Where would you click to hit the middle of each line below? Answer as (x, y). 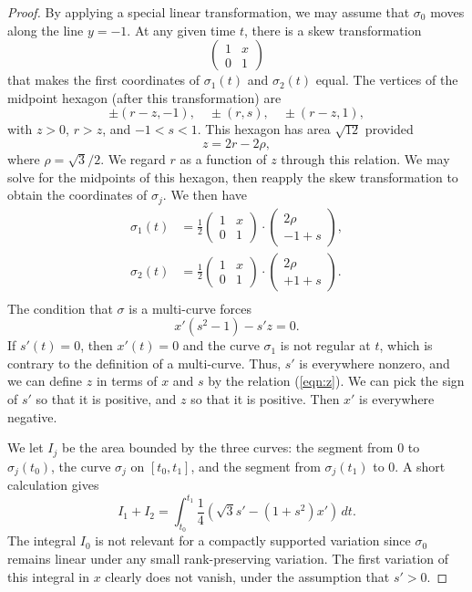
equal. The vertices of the (387, 80)
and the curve (221, 345)
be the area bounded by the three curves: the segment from (227, 447)
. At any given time (181, 30)
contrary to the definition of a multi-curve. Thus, (144, 363)
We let (26, 447)
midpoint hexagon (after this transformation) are (144, 97)
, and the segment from (256, 466)
